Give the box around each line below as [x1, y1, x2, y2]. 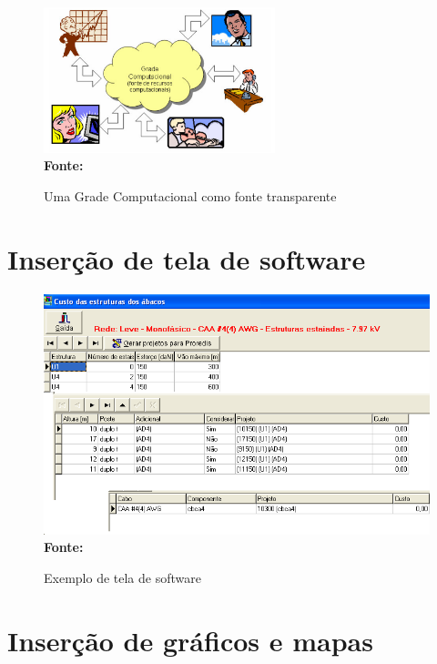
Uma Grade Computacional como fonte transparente [44, 186, 337, 205]
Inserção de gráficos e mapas [7, 621, 373, 659]
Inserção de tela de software [7, 240, 366, 277]
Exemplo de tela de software [44, 568, 201, 587]
